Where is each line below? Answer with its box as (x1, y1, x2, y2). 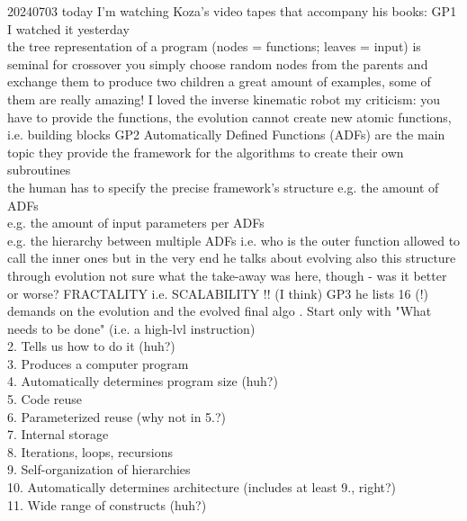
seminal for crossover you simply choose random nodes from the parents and (7, 54, 428, 73)
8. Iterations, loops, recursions (7, 442, 173, 461)
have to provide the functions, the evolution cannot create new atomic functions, (7, 107, 452, 126)
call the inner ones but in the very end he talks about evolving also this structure (7, 248, 456, 267)
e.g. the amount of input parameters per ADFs (7, 213, 265, 232)
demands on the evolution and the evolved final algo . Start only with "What (7, 301, 432, 320)
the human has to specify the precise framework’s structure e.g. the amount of (7, 177, 439, 196)
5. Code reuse (7, 390, 82, 409)
